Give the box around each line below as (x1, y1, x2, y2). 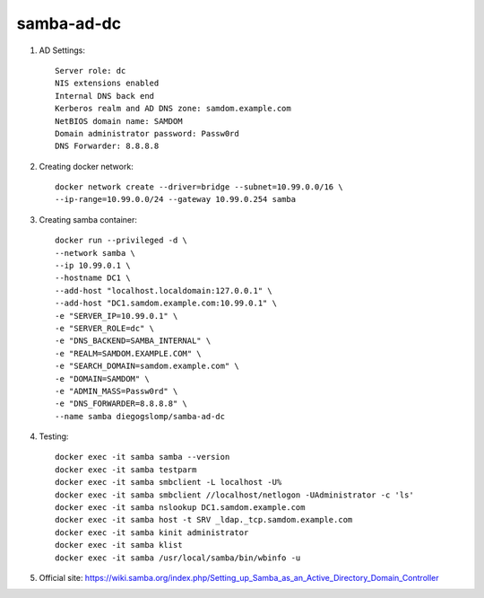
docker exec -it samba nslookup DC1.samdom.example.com (55, 503, 306, 513)
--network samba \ (55, 248, 136, 258)
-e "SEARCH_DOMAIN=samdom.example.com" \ (55, 361, 239, 372)
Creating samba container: (39, 214, 138, 224)
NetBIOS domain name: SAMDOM (55, 116, 183, 126)
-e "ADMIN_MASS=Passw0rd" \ (55, 386, 178, 396)
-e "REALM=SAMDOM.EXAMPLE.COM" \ (55, 348, 202, 358)
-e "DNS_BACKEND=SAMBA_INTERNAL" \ (55, 336, 212, 346)
